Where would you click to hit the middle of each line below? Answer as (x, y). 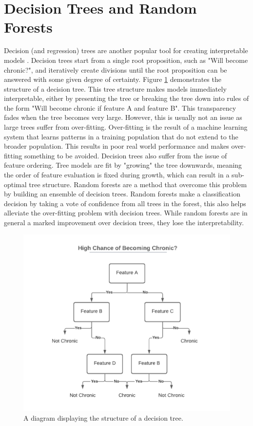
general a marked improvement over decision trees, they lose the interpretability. (124, 222)
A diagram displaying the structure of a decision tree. (103, 417)
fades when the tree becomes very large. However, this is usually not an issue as (123, 117)
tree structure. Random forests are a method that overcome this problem (138, 184)
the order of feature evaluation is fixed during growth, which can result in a (117, 175)
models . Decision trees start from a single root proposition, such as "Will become (126, 60)
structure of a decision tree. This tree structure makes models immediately (115, 88)
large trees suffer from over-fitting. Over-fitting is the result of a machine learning (126, 127)
